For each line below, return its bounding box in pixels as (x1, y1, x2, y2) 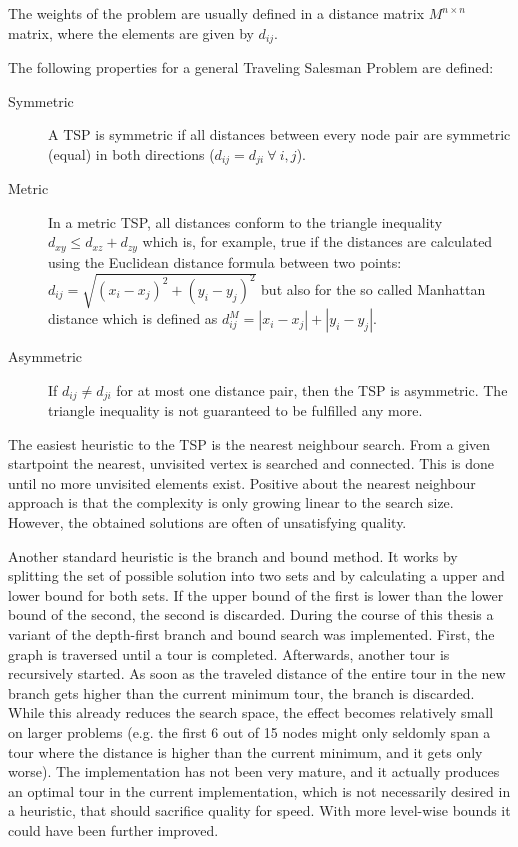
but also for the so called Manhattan (261, 278, 486, 299)
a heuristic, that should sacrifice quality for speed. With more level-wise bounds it (8, 800, 511, 821)
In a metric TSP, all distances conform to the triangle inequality (48, 211, 443, 232)
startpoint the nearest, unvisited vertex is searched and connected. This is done (8, 453, 495, 474)
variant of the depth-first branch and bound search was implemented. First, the (8, 624, 495, 645)
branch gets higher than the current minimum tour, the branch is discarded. (8, 682, 475, 703)
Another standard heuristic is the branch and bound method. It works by (8, 545, 458, 566)
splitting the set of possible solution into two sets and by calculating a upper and (8, 565, 505, 586)
